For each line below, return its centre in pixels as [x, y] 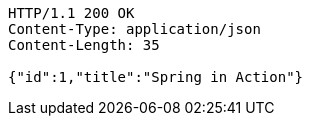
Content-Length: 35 [84, 45]
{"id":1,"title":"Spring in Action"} [156, 77]
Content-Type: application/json [134, 29]
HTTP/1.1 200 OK [71, 13]
